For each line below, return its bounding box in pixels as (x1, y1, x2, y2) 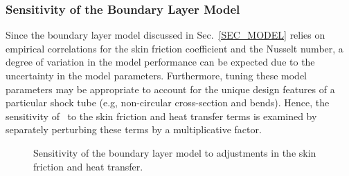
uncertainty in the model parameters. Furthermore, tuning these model (6, 68, 307, 82)
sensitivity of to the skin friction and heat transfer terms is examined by (6, 108, 317, 123)
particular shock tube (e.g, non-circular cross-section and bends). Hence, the (6, 95, 330, 110)
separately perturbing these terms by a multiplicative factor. (6, 122, 262, 137)
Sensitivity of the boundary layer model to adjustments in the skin (33, 145, 316, 159)
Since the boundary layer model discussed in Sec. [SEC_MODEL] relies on (6, 28, 325, 42)
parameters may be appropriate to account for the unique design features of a (6, 81, 335, 96)
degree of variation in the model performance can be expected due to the (6, 55, 315, 69)
